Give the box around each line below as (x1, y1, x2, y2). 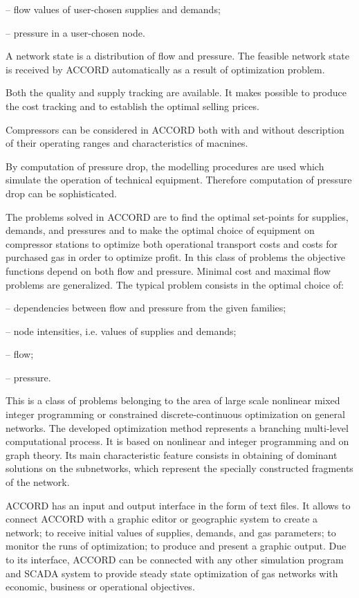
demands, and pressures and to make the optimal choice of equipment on (6, 223, 315, 237)
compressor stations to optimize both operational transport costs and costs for (6, 236, 338, 251)
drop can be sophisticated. (6, 185, 117, 200)
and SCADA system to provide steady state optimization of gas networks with (6, 565, 338, 580)
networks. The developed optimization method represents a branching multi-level (6, 420, 349, 435)
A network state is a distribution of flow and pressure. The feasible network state (6, 48, 349, 63)
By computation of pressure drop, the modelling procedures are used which (6, 158, 324, 173)
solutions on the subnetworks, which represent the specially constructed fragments (6, 461, 353, 475)
